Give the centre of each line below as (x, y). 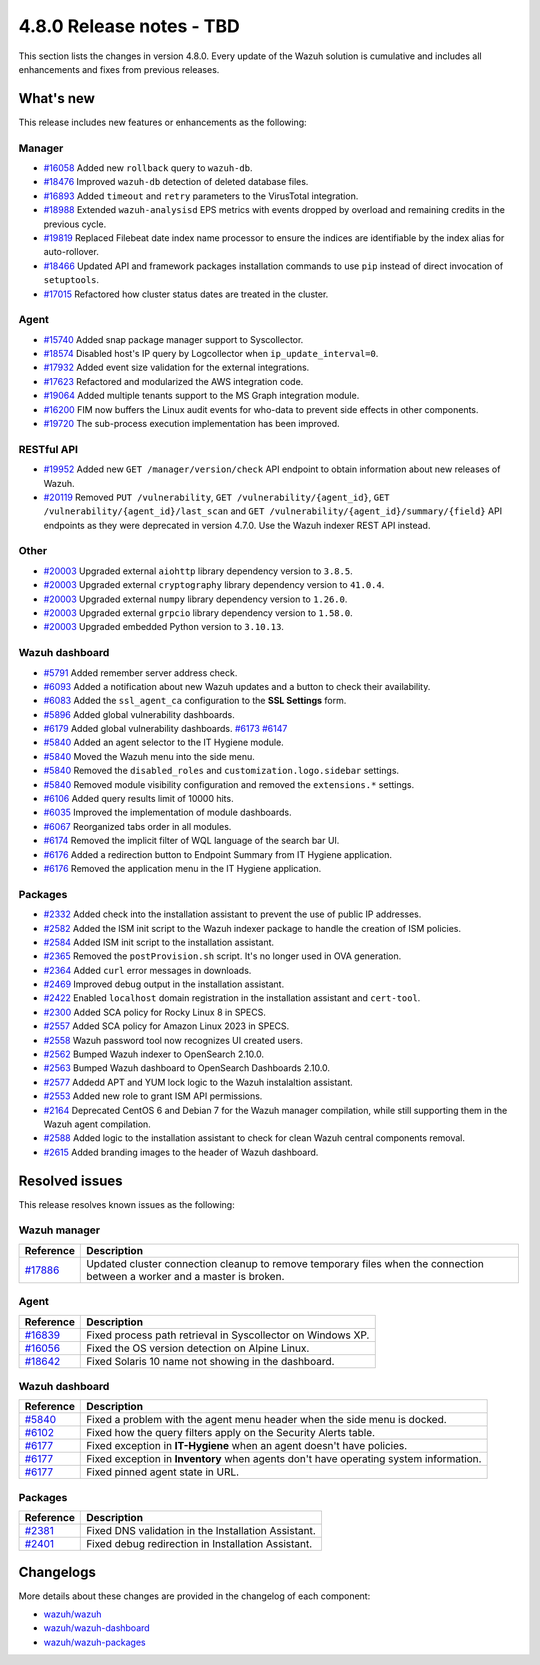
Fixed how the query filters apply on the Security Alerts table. (230, 1433)
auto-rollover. (71, 252)
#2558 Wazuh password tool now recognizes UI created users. (173, 1040)
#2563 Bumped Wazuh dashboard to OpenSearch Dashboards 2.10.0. (186, 1068)
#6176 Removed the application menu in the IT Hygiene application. (182, 868)
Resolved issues (71, 1180)
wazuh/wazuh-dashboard (96, 1628)
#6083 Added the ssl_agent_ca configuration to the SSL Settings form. (195, 701)
